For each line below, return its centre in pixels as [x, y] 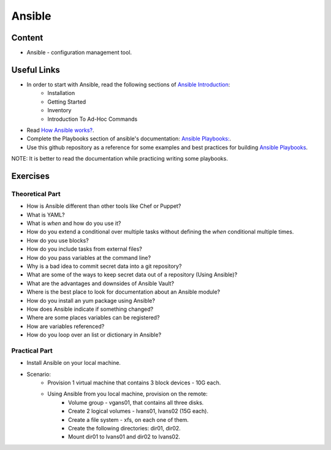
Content [27, 38]
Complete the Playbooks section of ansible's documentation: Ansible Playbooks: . [129, 139]
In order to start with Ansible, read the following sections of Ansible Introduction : [128, 84]
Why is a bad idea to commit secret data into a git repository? [104, 266]
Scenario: [39, 374]
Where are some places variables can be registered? [93, 318]
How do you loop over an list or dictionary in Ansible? [94, 335]
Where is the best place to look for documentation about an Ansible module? [124, 292]
